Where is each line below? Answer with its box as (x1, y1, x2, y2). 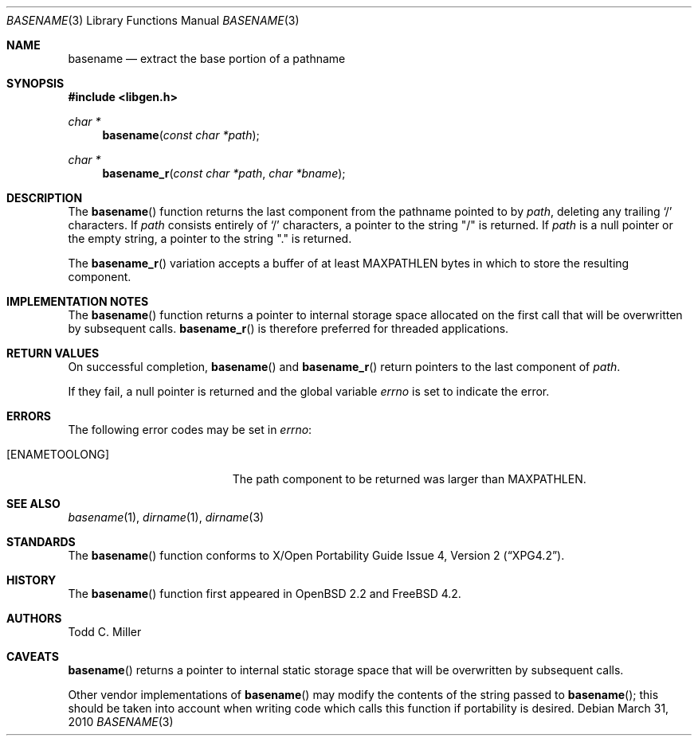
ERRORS (6, 409, 52, 423)
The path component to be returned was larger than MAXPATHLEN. (232, 472, 586, 486)
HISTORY (6, 573, 57, 587)
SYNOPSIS (6, 76, 65, 90)
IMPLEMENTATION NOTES (6, 295, 149, 308)
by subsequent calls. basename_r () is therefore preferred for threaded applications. (68, 322, 509, 335)
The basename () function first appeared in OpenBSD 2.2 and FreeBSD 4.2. (68, 587, 461, 600)
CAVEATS (6, 650, 59, 663)
